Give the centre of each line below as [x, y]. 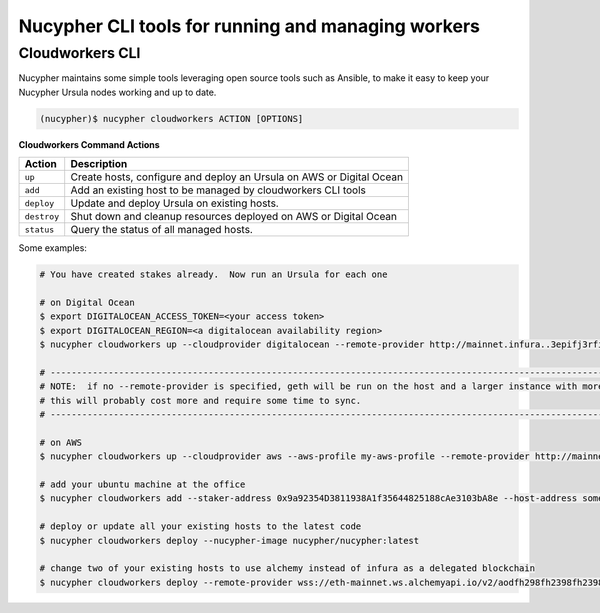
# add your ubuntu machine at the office [142, 484]
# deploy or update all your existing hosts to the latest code [200, 526]
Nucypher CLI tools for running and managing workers [249, 26]
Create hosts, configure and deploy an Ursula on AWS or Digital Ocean [237, 177]
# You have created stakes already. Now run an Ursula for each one [213, 274]
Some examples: [52, 248]
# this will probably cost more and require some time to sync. [200, 400]
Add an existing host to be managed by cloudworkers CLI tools [218, 190]
